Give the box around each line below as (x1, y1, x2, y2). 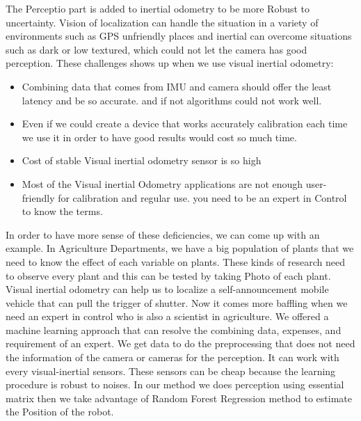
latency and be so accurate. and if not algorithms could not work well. (22, 93, 322, 107)
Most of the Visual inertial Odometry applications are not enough (22, 176, 303, 191)
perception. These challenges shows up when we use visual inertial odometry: (6, 56, 334, 70)
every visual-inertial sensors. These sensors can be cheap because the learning (6, 363, 336, 378)
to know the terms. (22, 204, 103, 219)
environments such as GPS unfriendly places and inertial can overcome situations (6, 29, 352, 43)
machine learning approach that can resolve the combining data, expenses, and (6, 322, 342, 337)
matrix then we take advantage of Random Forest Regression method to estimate (6, 390, 352, 405)
